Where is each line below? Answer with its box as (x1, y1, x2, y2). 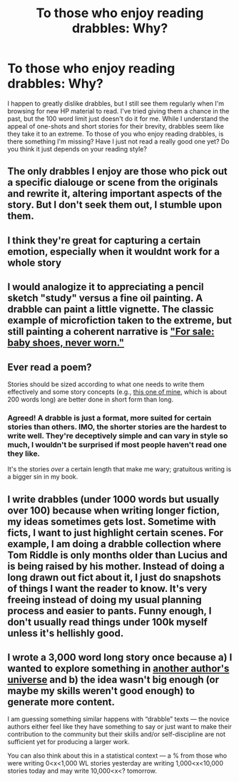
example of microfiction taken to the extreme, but (7, 314, 232, 326)
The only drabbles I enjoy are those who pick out (7, 166, 228, 178)
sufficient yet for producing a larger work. (7, 738, 130, 746)
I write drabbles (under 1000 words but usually (7, 493, 220, 505)
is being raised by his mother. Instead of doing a (7, 560, 225, 572)
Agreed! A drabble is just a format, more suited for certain (7, 413, 212, 423)
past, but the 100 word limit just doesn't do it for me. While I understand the (7, 114, 229, 123)
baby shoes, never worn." (7, 337, 125, 349)
